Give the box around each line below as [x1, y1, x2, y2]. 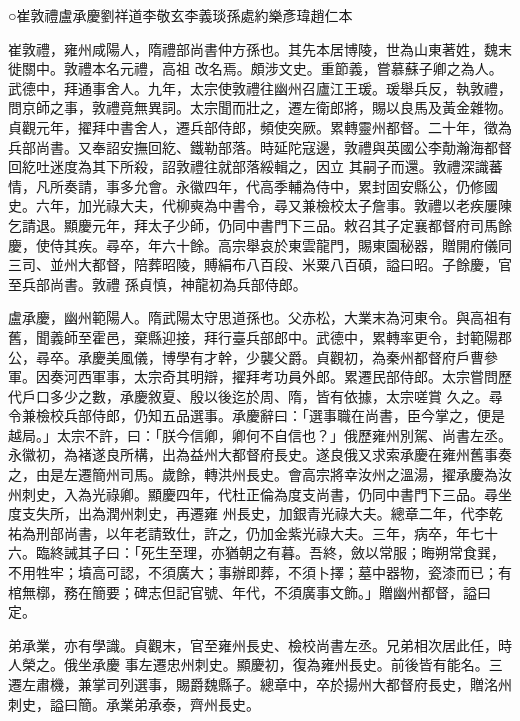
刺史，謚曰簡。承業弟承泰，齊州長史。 [8, 693, 260, 714]
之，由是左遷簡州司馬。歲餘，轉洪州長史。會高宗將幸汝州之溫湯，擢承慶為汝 [8, 464, 512, 485]
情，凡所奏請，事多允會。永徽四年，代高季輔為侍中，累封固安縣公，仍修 [8, 175, 484, 196]
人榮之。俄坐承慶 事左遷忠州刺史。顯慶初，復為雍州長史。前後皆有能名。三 [8, 654, 503, 675]
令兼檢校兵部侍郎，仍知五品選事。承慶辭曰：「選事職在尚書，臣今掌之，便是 [8, 405, 505, 426]
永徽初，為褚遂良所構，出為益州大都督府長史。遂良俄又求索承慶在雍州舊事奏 [8, 444, 512, 465]
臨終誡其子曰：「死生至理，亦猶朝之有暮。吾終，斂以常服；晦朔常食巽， [35, 542, 505, 563]
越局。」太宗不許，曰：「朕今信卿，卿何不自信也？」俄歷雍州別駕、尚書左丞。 [8, 424, 512, 445]
